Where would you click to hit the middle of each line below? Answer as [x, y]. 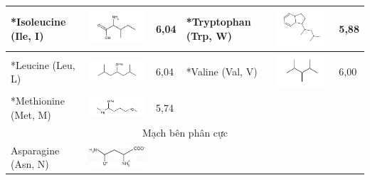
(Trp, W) [209, 35]
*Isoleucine [38, 22]
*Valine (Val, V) [222, 72]
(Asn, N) [30, 164]
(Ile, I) [27, 35]
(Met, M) [31, 114]
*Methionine [38, 101]
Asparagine [35, 150]
